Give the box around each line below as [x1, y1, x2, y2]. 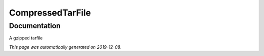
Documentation [9, 21, 61, 30]
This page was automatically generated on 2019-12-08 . [9, 44, 122, 50]
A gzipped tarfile [9, 35, 43, 41]
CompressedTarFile [9, 7, 91, 18]
